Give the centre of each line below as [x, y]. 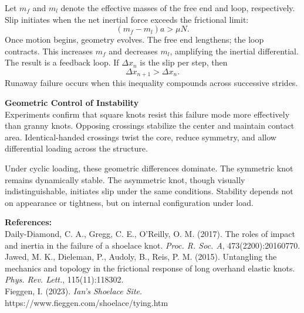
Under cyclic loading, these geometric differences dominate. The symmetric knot [149, 168]
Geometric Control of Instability [72, 103]
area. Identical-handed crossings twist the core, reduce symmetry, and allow [141, 137]
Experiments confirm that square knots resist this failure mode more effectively [147, 114]
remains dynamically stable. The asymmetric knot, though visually [125, 179]
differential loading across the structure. [76, 148]
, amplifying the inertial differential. [234, 51]
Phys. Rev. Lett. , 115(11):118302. [64, 279]
